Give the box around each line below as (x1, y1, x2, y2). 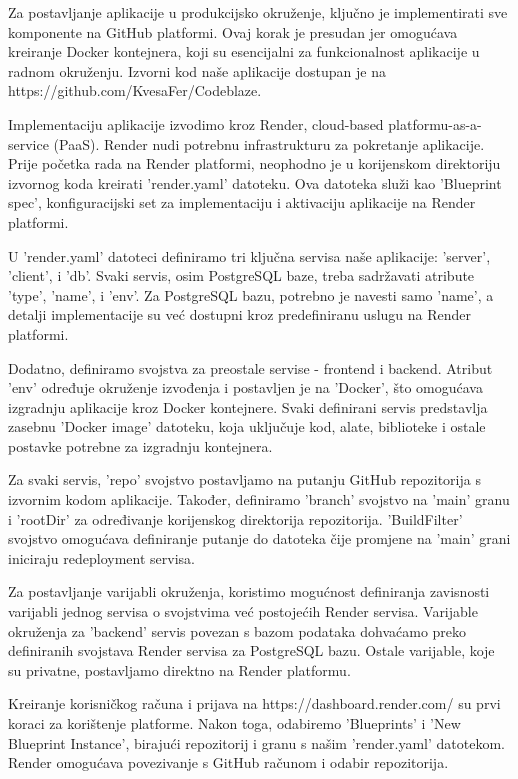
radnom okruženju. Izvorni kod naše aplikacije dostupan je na (8, 60, 386, 81)
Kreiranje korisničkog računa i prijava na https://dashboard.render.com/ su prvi (8, 693, 501, 714)
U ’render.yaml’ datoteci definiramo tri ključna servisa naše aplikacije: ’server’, (8, 245, 491, 266)
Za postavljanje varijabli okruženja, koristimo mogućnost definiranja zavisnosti (8, 581, 490, 602)
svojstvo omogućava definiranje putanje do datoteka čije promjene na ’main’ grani (8, 528, 511, 549)
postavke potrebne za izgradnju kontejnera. (8, 435, 273, 456)
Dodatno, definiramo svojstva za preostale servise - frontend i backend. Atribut (8, 357, 493, 378)
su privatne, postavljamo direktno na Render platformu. (8, 659, 351, 680)
